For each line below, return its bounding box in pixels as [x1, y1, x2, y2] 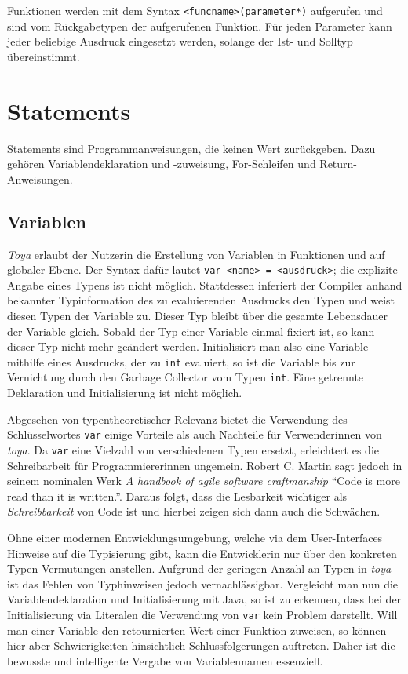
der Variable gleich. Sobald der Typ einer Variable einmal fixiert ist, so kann [7, 322, 375, 339]
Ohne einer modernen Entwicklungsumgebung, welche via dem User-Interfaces [7, 529, 383, 545]
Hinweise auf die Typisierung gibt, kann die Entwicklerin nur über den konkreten [7, 545, 397, 561]
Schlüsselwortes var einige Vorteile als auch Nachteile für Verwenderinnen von [7, 426, 382, 443]
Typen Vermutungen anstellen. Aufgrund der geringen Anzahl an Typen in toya [7, 560, 392, 577]
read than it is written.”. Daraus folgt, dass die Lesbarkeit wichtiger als [7, 487, 348, 504]
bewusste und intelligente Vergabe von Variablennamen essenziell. [7, 652, 323, 669]
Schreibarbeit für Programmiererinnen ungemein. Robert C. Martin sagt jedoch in [7, 457, 403, 473]
